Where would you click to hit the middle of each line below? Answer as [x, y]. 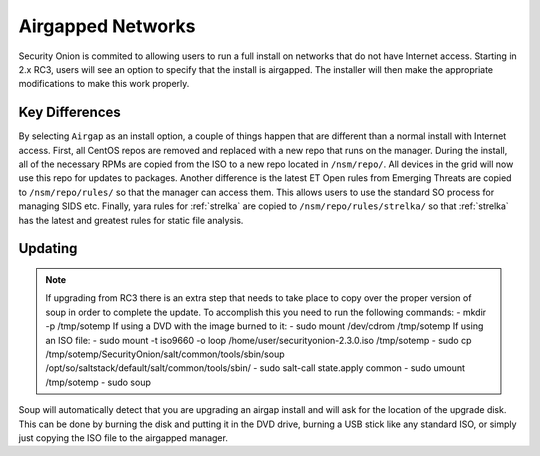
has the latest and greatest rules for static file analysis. [131, 220]
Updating [48, 248]
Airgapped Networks [107, 26]
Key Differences [70, 112]
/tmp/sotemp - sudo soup [98, 382]
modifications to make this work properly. [104, 84]
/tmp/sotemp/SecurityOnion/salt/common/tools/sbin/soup [165, 354]
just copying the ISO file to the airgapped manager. [123, 437]
